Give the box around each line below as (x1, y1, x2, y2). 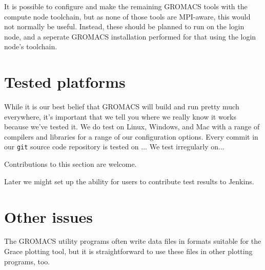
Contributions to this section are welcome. (4, 159, 137, 169)
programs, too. (4, 256, 50, 266)
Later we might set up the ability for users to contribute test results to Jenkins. (4, 176, 254, 186)
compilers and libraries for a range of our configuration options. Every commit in (4, 131, 258, 142)
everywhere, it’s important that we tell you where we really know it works (4, 111, 237, 122)
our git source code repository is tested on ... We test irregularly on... (4, 141, 225, 152)
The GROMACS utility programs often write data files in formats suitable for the (4, 236, 261, 246)
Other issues (4, 206, 93, 227)
